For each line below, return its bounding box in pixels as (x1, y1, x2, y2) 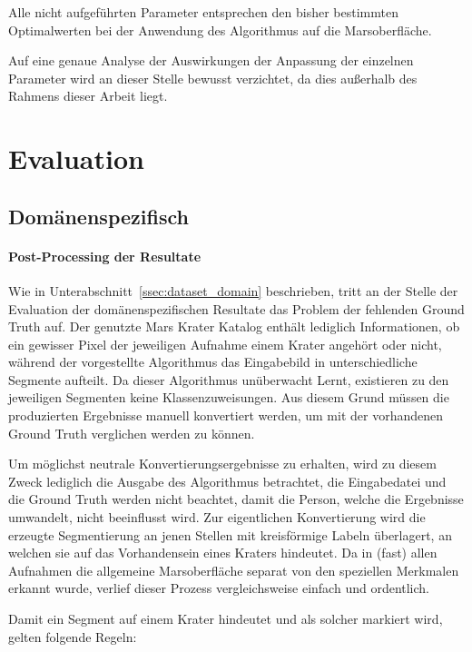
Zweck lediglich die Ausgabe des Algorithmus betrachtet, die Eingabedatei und (8, 471, 447, 490)
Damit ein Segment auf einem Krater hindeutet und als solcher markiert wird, (8, 609, 443, 628)
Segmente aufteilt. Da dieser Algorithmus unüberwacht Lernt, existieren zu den (8, 370, 449, 389)
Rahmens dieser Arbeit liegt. (8, 86, 168, 105)
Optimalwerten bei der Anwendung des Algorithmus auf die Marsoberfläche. (8, 20, 432, 39)
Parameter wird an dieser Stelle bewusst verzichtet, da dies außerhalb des (8, 68, 418, 87)
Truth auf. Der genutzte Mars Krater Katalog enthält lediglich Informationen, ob (8, 317, 460, 336)
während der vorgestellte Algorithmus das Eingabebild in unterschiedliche (8, 352, 418, 371)
